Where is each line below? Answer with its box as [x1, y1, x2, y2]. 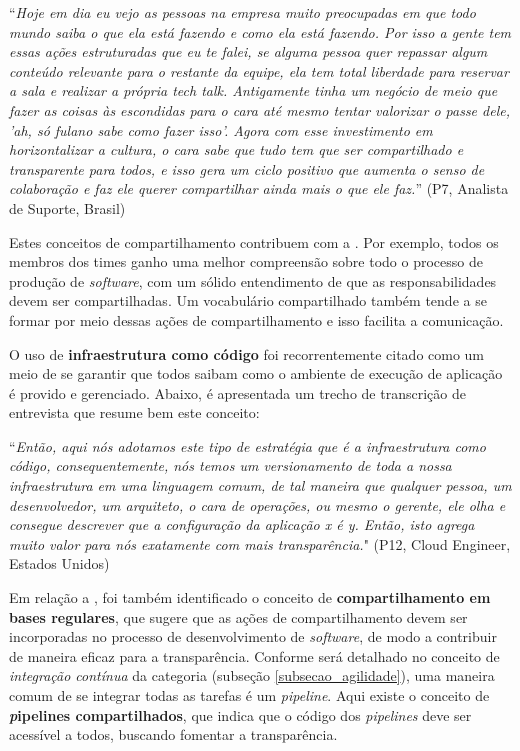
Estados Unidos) [9, 553, 110, 574]
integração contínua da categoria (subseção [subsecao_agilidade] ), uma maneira [9, 665, 495, 686]
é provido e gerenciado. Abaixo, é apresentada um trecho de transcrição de [9, 382, 466, 403]
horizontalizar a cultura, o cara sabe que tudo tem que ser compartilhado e [9, 139, 464, 160]
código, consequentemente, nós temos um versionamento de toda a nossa [9, 455, 452, 476]
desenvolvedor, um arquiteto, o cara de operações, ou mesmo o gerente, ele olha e [9, 494, 506, 515]
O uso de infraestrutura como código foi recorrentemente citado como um [9, 343, 485, 364]
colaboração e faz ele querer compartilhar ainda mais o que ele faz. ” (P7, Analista [9, 178, 509, 199]
